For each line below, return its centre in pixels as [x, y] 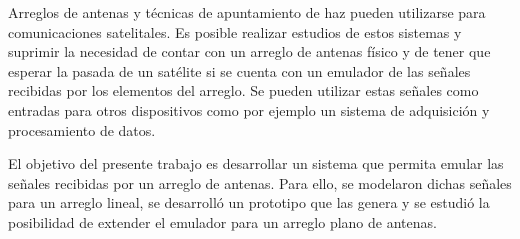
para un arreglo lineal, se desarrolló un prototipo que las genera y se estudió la [249, 202]
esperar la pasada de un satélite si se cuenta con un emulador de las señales [239, 70]
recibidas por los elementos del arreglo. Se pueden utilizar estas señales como [243, 90]
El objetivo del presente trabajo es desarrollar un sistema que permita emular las [256, 163]
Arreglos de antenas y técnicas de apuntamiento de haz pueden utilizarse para [247, 12]
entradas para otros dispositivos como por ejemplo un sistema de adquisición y [249, 109]
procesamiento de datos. [82, 129]
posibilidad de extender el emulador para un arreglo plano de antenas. [222, 221]
